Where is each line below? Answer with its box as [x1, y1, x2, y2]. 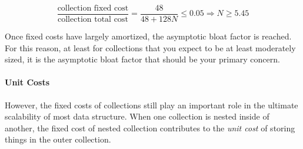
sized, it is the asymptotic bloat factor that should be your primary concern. [5, 53, 280, 65]
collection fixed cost [57, 4, 129, 12]
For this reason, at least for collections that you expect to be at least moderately [5, 41, 296, 54]
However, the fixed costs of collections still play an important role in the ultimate [5, 98, 298, 111]
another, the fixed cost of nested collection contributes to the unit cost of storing [5, 121, 295, 134]
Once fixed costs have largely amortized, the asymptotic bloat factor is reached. [5, 30, 292, 42]
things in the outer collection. [5, 133, 111, 145]
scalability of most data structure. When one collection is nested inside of [5, 110, 269, 122]
